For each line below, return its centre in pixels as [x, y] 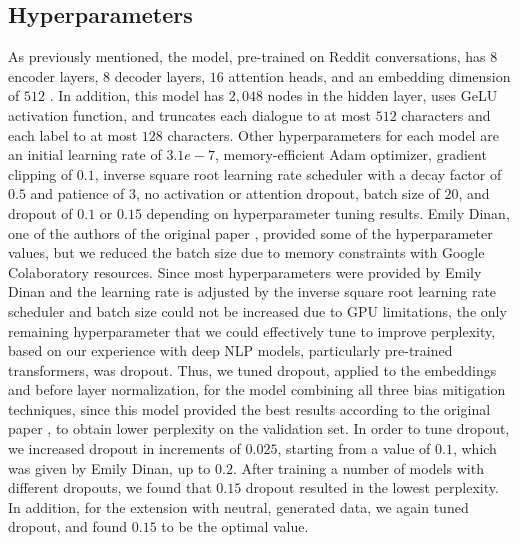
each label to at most [73, 134]
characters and [446, 114]
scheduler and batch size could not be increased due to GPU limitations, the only [257, 310]
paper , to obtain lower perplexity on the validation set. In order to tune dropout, [259, 428]
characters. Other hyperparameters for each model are [333, 134]
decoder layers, [160, 75]
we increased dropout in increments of [124, 448]
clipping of [40, 173]
